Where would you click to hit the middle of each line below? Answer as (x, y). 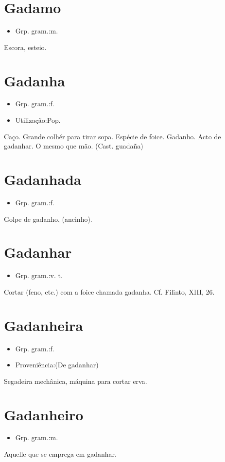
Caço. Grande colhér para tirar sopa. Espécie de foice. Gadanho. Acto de (112, 136)
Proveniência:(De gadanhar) (57, 365)
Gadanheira (43, 325)
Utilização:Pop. (38, 120)
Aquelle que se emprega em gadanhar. (60, 454)
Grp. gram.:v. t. (39, 275)
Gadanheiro (44, 414)
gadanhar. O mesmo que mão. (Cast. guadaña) (74, 146)
